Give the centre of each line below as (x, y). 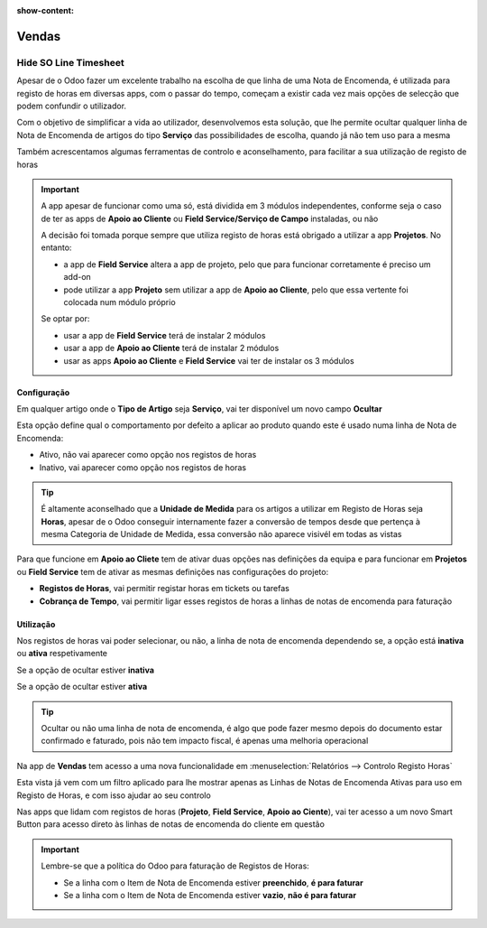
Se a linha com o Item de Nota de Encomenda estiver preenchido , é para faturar (214, 882)
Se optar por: (65, 319)
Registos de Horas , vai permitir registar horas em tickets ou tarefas (165, 589)
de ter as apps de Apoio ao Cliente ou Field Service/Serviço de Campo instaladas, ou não (210, 218)
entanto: (56, 247)
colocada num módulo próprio (119, 302)
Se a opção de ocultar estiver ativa (82, 687)
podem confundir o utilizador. (71, 106)
